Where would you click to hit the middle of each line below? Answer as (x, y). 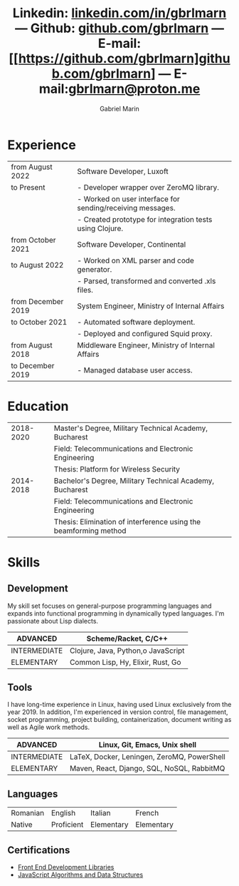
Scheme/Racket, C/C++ (127, 638)
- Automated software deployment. (136, 322)
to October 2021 (39, 322)
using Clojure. (100, 228)
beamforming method (90, 531)
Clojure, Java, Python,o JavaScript (127, 651)
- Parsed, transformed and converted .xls (147, 281)
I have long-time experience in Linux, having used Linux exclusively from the (119, 705)
